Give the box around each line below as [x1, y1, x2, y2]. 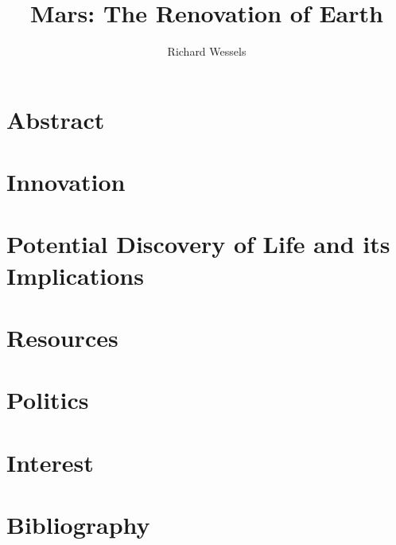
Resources [6, 321, 118, 354]
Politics [6, 383, 89, 416]
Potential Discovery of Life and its [6, 228, 390, 260]
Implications [6, 259, 144, 291]
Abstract [6, 103, 105, 135]
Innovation [6, 165, 126, 198]
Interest [6, 446, 94, 478]
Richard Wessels [167, 43, 247, 60]
